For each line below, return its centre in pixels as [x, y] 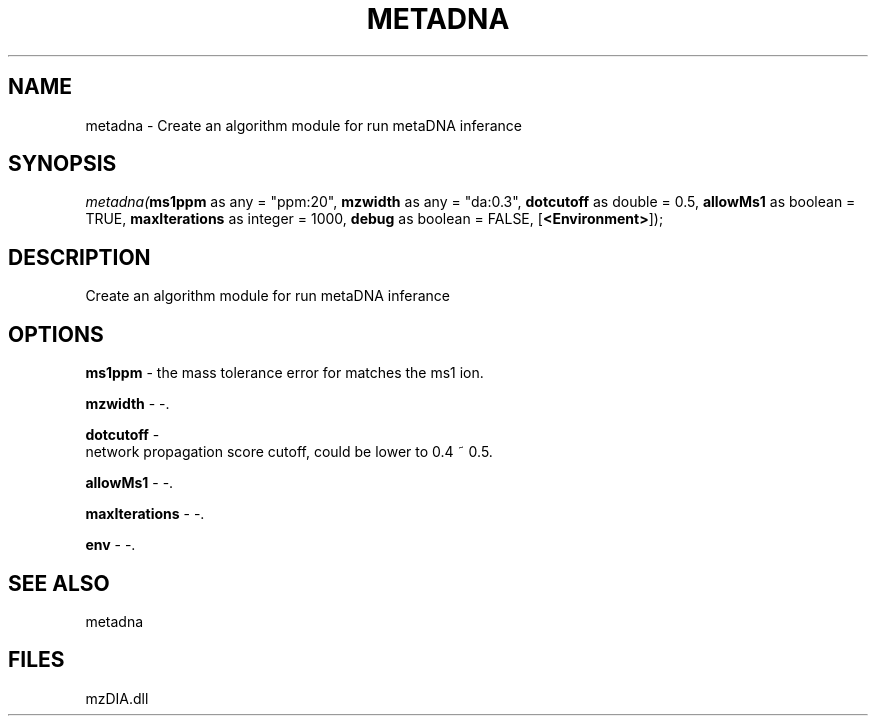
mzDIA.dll [117, 698]
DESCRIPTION [79, 257]
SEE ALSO [59, 583]
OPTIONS [56, 334]
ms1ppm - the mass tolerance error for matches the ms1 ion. [284, 373]
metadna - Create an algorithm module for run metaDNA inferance [303, 125]
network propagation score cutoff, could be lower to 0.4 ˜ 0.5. [289, 452]
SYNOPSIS [62, 164]
